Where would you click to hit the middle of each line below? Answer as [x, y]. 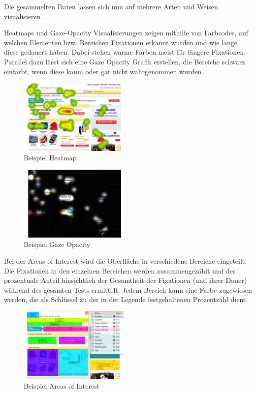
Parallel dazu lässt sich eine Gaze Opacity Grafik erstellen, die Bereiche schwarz [125, 61]
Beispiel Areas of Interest [62, 386]
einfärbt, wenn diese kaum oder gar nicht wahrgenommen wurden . [105, 71]
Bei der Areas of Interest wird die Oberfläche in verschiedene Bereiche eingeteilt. [126, 260]
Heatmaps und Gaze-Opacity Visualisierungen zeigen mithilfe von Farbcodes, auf [126, 33]
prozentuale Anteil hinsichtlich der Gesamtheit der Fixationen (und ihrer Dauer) [126, 280]
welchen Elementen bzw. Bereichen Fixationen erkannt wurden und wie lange [121, 42]
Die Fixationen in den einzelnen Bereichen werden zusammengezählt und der [120, 270]
